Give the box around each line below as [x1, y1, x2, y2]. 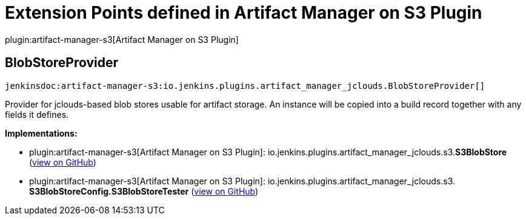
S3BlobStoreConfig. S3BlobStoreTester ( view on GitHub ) [29, 186, 259, 196]
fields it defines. [5, 109, 69, 120]
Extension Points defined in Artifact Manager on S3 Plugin [5, 2, 482, 23]
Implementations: [5, 128, 78, 138]
